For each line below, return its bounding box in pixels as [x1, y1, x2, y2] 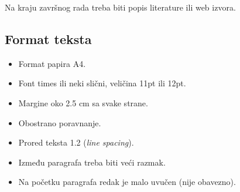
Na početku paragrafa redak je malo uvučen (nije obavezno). [18, 176, 236, 188]
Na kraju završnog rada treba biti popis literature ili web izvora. [5, 1, 236, 13]
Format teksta [5, 29, 92, 48]
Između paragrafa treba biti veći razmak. [18, 156, 166, 168]
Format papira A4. [18, 57, 86, 69]
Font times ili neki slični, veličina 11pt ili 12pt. [18, 77, 186, 89]
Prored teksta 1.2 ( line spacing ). [18, 136, 134, 149]
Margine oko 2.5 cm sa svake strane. [18, 96, 148, 109]
